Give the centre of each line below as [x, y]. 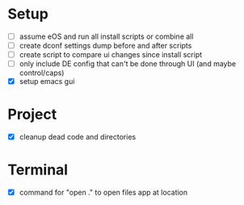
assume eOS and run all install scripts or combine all [106, 36]
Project [32, 115]
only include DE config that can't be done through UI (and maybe [127, 64]
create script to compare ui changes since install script [111, 55]
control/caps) [42, 73]
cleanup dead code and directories [78, 137]
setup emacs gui [47, 82]
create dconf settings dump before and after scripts [105, 46]
